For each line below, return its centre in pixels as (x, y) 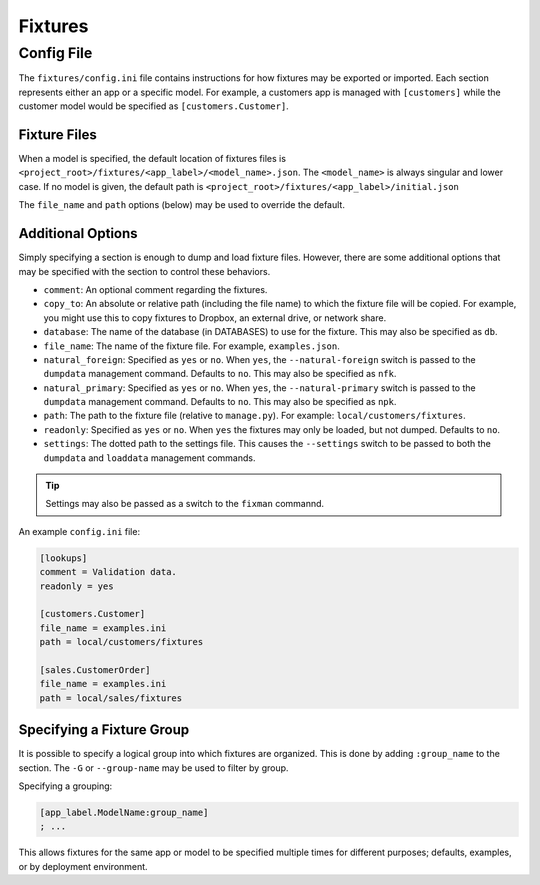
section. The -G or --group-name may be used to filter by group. (153, 767)
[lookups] (63, 558)
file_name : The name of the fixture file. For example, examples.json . (191, 346)
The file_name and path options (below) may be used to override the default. (181, 205)
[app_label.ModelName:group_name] (124, 812)
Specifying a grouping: (65, 786)
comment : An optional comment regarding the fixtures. (155, 289)
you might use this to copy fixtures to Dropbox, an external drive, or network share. (215, 317)
